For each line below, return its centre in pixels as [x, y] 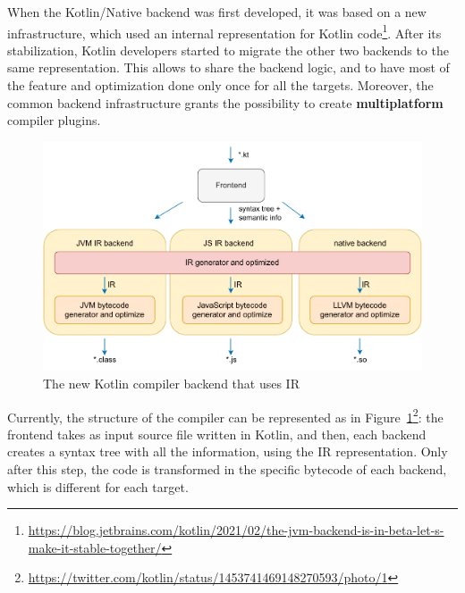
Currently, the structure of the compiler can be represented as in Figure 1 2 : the [225, 415]
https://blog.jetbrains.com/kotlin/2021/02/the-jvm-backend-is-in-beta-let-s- [236, 530]
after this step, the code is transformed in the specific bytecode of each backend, [227, 468]
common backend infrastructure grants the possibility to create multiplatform [225, 102]
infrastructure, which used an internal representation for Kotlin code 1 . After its [224, 31]
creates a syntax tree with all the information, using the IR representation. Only [228, 451]
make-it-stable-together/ [95, 547]
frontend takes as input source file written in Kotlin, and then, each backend [217, 434]
